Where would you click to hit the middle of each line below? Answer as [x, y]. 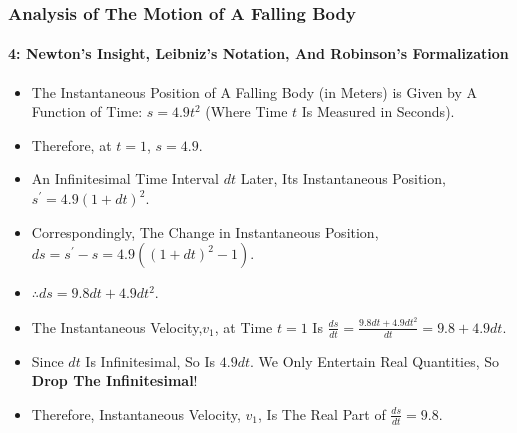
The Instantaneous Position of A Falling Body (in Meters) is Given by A [254, 91]
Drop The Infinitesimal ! [114, 380]
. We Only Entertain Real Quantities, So [375, 360]
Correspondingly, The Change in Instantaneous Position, [205, 231]
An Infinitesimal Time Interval [125, 178]
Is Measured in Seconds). [378, 111]
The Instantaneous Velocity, [117, 326]
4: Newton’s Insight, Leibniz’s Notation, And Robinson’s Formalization [258, 53]
